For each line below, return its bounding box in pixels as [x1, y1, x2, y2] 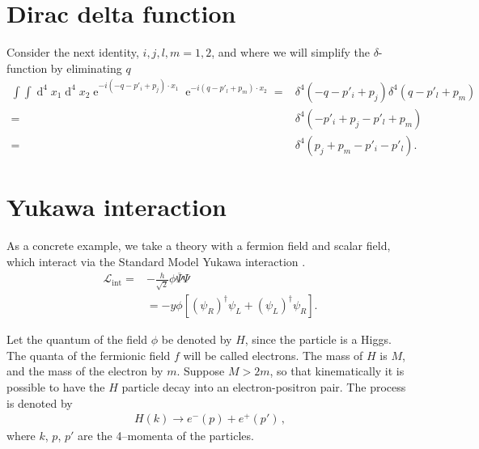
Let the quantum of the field [6, 331, 148, 348]
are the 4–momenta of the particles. [78, 427, 254, 444]
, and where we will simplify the [211, 44, 370, 61]
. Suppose [176, 362, 225, 379]
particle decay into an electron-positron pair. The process [121, 378, 406, 395]
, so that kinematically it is [269, 362, 405, 379]
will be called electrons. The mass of [183, 346, 363, 363]
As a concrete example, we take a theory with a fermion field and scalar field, [6, 237, 391, 254]
